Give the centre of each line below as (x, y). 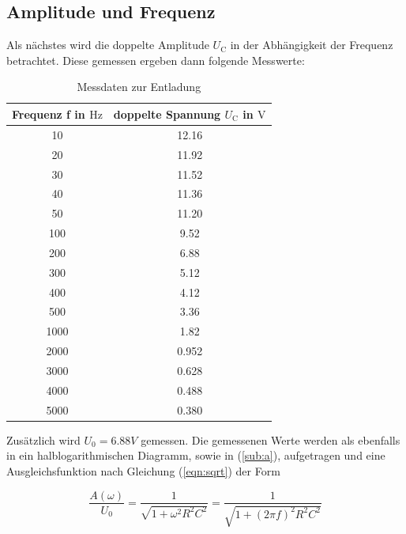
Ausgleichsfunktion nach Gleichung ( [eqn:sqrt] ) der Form (143, 470)
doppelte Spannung (167, 114)
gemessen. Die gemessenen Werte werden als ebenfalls (271, 439)
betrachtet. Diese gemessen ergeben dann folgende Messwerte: (156, 60)
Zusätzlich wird (43, 439)
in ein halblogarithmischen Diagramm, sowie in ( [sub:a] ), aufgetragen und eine (196, 455)
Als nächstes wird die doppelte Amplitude (108, 45)
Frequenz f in (49, 114)
